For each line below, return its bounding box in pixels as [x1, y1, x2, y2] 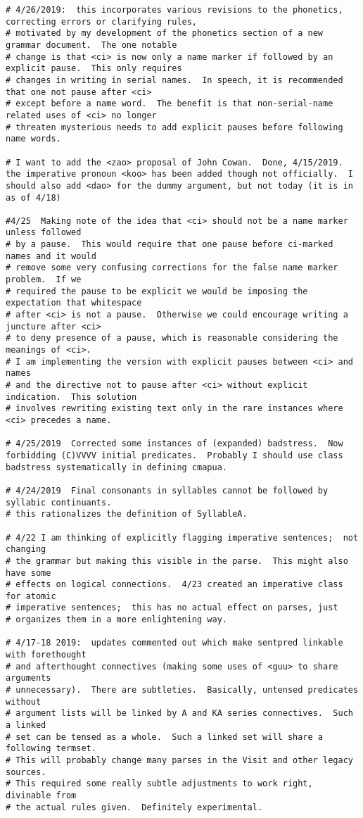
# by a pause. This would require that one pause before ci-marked [6, 239, 333, 250]
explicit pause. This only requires [6, 63, 182, 74]
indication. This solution [6, 391, 137, 402]
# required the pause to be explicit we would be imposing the [6, 286, 308, 296]
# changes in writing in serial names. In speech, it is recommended [6, 75, 343, 85]
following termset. [6, 743, 96, 754]
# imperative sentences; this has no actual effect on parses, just [6, 603, 338, 613]
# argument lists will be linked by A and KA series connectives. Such [6, 708, 353, 719]
